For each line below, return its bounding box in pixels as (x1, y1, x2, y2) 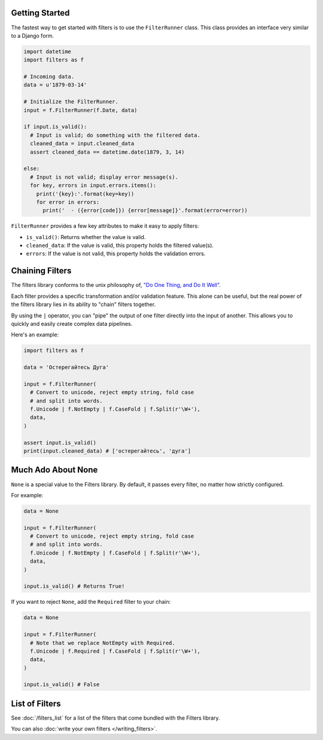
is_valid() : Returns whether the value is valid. (26, 233, 146, 240)
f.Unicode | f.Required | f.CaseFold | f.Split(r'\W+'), (30, 647, 200, 655)
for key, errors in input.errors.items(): (30, 182, 157, 189)
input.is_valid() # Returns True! (23, 583, 125, 590)
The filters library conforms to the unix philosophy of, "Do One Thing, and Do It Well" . (11, 282, 221, 289)
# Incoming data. (23, 74, 75, 80)
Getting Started (11, 8, 70, 18)
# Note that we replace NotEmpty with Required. (30, 640, 176, 646)
